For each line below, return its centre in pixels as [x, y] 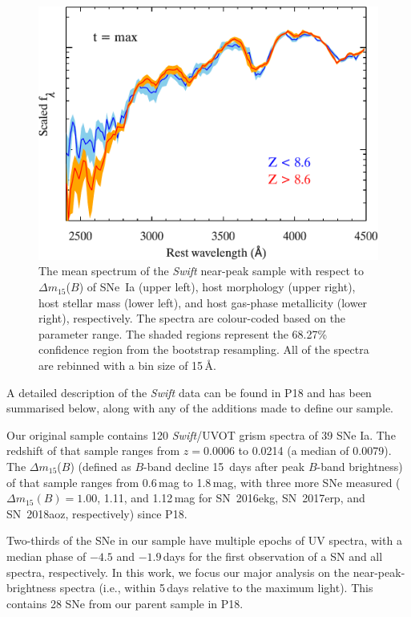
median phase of [46, 556]
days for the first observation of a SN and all [273, 556]
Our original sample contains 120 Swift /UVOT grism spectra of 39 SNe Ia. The [201, 434]
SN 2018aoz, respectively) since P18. [97, 513]
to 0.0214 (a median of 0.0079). [315, 451]
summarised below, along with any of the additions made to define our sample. [200, 408]
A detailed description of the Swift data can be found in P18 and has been [189, 392]
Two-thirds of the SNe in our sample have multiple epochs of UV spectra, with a [204, 540]
